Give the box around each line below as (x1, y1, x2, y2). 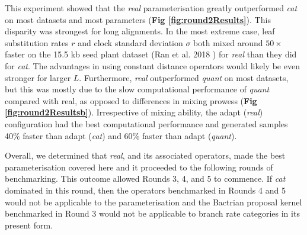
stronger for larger (5, 71, 71, 83)
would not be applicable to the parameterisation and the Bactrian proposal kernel (5, 195, 302, 208)
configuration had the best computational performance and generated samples (5, 117, 288, 130)
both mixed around (193, 36, 263, 49)
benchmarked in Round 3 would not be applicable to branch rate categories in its (5, 207, 300, 220)
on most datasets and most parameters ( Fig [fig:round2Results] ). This (5, 13, 271, 25)
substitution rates (5, 36, 69, 49)
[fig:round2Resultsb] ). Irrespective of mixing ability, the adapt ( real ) (5, 106, 263, 118)
